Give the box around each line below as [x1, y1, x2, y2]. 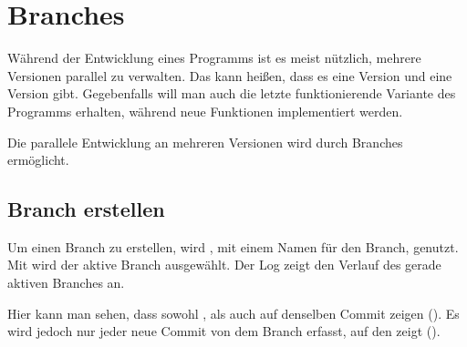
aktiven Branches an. [7, 273, 125, 292]
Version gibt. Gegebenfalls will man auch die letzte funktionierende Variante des [7, 84, 456, 103]
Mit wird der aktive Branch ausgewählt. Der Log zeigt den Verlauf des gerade [7, 255, 441, 274]
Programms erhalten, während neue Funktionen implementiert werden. [7, 101, 403, 120]
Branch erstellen [7, 195, 165, 223]
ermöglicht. [7, 150, 69, 169]
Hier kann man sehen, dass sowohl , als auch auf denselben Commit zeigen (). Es [7, 303, 460, 322]
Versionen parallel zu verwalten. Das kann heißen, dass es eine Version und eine [7, 66, 452, 85]
